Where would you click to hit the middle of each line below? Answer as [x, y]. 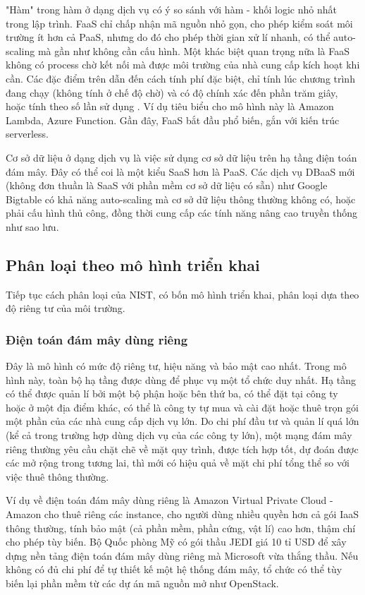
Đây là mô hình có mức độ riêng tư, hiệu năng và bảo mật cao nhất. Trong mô [176, 366]
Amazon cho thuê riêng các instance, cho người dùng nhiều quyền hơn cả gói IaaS [182, 514]
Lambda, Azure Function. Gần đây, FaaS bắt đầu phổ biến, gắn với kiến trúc [173, 120]
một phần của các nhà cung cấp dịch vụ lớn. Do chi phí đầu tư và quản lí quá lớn [182, 421]
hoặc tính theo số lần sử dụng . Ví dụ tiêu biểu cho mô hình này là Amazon [170, 106]
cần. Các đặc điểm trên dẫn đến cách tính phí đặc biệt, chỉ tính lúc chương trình [180, 78]
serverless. [27, 134]
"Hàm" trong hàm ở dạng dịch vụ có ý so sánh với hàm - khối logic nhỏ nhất [171, 9]
